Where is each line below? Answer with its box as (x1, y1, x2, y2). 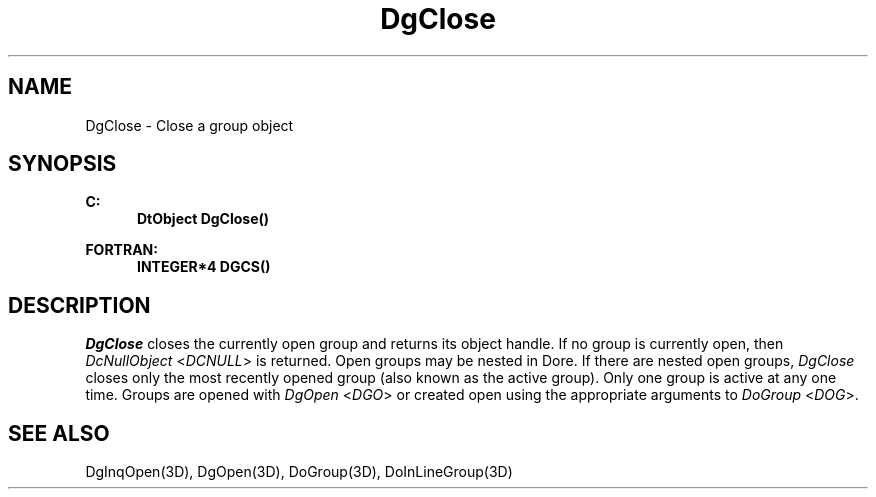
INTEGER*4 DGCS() (137, 258, 271, 276)
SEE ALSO (8, 420, 110, 446)
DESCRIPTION (8, 292, 151, 318)
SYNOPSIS (8, 151, 117, 177)
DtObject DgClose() (137, 210, 270, 228)
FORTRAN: (85, 241, 158, 259)
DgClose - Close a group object (85, 116, 294, 134)
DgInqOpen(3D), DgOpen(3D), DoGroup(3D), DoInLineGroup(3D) (85, 463, 513, 481)
